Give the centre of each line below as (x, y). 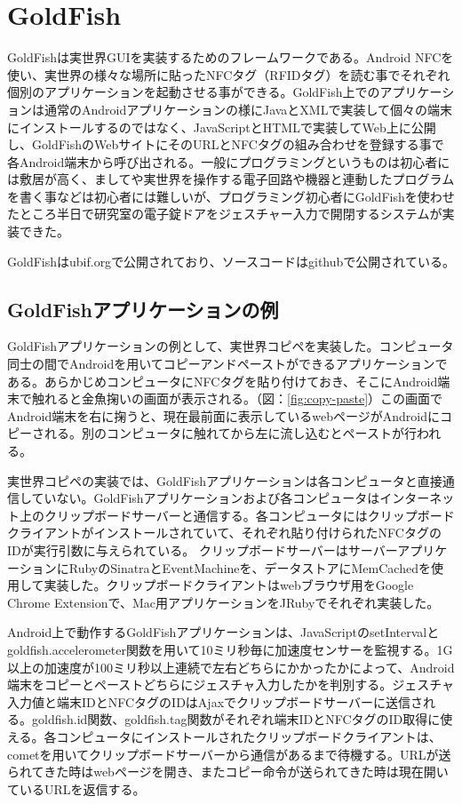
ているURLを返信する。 (76, 788)
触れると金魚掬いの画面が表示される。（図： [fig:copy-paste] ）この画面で (237, 398)
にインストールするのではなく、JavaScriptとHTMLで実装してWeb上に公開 (222, 127)
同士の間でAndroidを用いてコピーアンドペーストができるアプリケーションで (227, 364)
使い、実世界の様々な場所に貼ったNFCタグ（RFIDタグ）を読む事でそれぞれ (229, 74)
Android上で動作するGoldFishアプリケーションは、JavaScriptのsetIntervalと (223, 632)
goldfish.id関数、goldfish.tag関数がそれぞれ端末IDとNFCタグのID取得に (236, 719)
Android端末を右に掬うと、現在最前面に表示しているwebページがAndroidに (223, 415)
